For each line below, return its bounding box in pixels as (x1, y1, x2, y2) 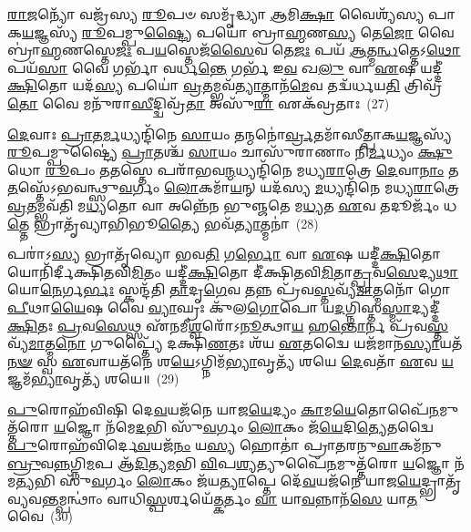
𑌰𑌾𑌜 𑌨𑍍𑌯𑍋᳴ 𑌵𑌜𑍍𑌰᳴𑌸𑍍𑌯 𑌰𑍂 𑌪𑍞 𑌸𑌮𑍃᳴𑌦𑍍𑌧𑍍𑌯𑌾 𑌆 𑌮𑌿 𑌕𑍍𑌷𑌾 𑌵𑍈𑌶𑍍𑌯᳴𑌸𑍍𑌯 (7, 5, 425, 23)
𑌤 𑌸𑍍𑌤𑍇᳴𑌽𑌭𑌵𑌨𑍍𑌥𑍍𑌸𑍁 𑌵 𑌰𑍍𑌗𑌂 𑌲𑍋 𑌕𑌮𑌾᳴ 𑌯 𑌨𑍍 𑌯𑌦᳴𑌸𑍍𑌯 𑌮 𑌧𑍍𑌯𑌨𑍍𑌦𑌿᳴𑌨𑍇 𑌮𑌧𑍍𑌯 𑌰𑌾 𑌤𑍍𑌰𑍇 (7, 178, 460, 197)
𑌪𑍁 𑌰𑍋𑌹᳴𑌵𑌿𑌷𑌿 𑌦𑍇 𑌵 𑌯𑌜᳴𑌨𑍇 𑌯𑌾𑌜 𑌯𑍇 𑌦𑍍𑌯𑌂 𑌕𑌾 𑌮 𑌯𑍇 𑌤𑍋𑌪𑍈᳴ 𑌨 (7, 399, 439, 418)
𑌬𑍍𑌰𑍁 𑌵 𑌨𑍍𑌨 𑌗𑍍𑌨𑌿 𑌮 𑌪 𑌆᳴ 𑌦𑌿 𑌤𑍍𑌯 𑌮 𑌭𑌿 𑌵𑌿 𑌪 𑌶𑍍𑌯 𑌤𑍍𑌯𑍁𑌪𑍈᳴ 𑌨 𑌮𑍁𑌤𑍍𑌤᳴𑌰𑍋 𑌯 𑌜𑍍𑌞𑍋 (7, 453, 451, 472)
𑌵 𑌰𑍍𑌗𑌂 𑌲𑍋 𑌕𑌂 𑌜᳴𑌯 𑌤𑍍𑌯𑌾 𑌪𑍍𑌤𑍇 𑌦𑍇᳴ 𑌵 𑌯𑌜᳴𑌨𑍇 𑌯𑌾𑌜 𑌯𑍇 (91, 471, 422, 490)
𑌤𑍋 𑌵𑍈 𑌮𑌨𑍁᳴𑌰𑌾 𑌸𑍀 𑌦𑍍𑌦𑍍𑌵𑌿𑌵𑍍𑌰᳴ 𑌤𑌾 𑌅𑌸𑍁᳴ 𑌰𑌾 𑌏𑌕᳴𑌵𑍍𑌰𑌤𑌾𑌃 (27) (7, 93, 390, 112)
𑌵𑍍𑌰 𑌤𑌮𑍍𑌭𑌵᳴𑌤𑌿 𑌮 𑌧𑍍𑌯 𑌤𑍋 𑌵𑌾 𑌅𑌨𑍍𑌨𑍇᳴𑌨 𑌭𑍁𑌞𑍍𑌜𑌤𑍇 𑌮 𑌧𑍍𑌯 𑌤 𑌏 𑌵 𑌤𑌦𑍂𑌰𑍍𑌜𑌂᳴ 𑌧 (7, 195, 457, 214)
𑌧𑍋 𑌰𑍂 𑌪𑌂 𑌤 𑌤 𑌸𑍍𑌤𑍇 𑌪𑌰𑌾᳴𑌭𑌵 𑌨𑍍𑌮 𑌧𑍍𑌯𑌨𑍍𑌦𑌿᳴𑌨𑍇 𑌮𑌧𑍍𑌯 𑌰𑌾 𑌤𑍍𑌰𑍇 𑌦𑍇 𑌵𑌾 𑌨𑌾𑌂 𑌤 (7, 159, 459, 179)
